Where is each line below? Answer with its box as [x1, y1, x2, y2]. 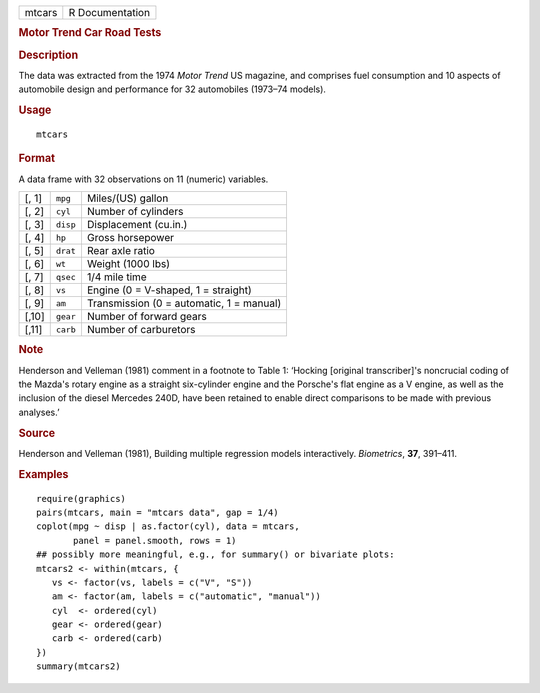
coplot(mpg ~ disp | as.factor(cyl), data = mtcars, [36, 521, 300, 532]
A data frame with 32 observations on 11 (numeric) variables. [18, 173, 269, 185]
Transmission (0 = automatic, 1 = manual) [86, 296, 282, 310]
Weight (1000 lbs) [86, 257, 170, 271]
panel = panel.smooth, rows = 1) [73, 535, 237, 546]
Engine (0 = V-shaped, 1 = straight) [86, 283, 252, 297]
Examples [18, 467, 69, 481]
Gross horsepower [86, 231, 175, 245]
